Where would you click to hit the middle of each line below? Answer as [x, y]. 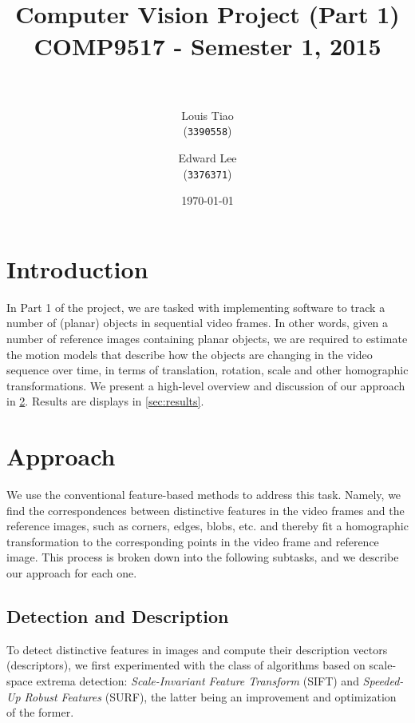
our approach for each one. [72, 572]
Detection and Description [118, 615]
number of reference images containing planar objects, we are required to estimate [207, 338]
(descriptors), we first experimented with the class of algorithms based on [186, 665]
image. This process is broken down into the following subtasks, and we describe [203, 557]
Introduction [77, 268]
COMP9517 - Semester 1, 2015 [207, 45]
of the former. [40, 712]
